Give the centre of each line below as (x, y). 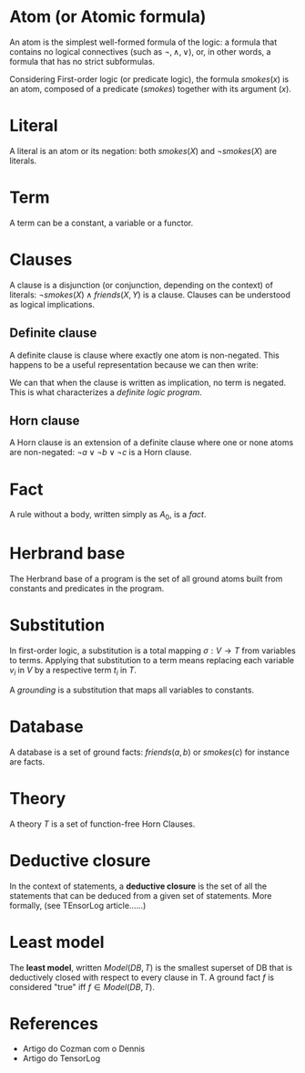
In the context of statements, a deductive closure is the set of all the (138, 886)
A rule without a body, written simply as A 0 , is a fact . (108, 516)
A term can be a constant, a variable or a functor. (102, 223)
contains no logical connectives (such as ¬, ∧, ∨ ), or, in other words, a (140, 51)
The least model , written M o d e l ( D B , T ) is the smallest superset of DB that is (151, 967)
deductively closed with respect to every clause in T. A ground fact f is (142, 977)
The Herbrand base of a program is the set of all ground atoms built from (146, 579)
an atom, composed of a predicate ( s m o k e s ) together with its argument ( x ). (150, 89)
